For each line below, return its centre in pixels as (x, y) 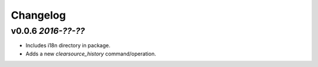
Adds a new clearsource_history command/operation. (91, 54)
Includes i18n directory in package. (68, 45)
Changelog (38, 15)
